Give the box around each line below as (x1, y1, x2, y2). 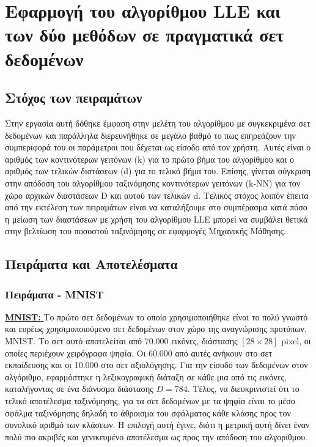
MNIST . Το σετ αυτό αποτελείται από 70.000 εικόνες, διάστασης (5, 334, 238, 347)
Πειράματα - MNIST (5, 286, 104, 301)
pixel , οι (281, 334, 311, 347)
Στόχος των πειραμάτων (5, 88, 142, 107)
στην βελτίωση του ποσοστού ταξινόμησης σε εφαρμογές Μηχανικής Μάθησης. (5, 224, 286, 237)
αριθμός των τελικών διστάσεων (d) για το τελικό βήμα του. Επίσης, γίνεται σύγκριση (5, 164, 311, 177)
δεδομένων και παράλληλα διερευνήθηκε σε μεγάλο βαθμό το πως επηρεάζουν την (5, 128, 296, 141)
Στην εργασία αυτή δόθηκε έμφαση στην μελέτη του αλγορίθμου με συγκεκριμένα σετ (5, 116, 310, 129)
